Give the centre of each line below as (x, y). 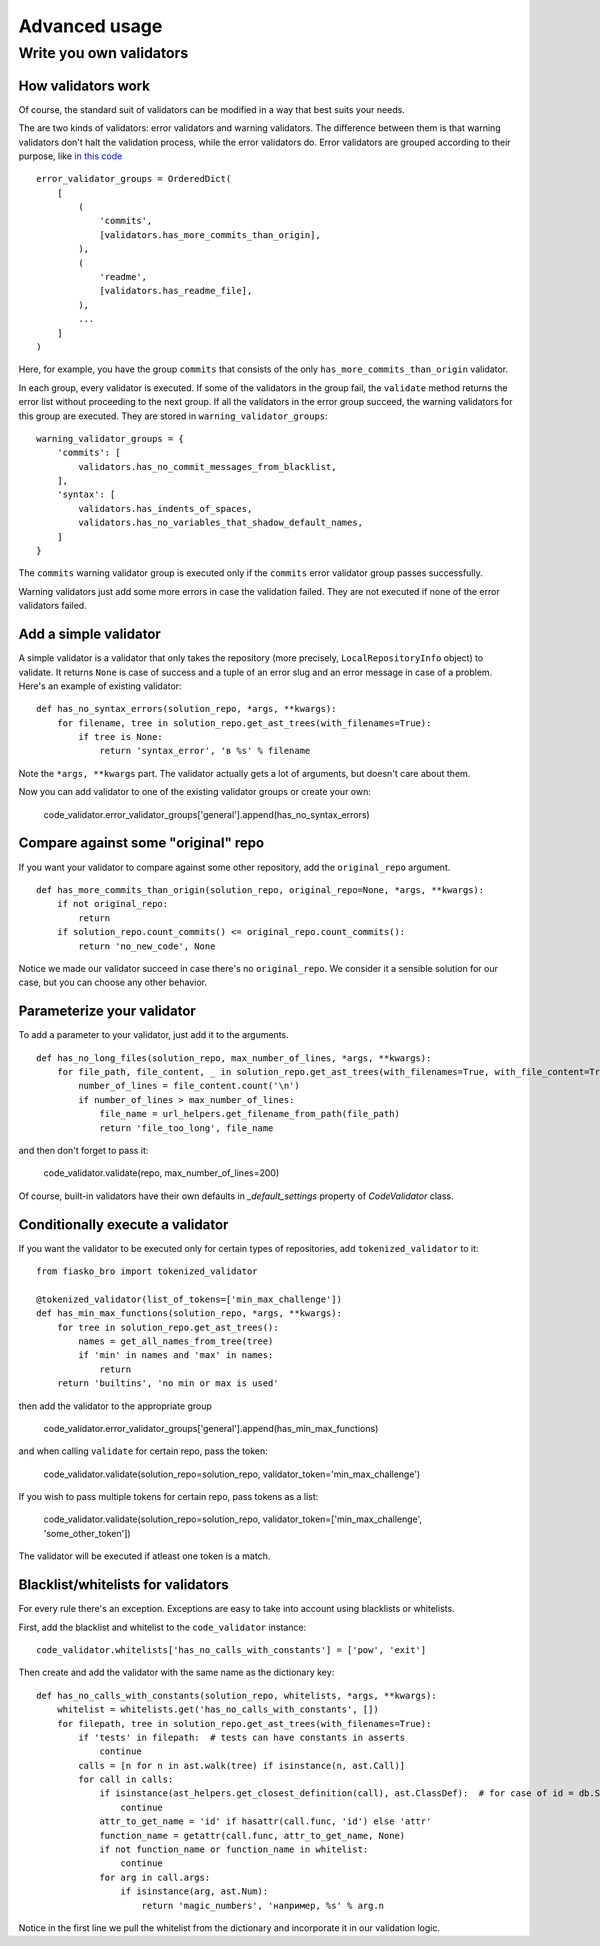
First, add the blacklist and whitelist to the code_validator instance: (162, 1627)
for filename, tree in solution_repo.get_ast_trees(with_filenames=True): (244, 723)
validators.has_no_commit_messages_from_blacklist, (207, 466)
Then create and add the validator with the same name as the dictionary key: (176, 1672)
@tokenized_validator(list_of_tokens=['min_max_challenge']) (189, 1299)
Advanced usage (90, 26)
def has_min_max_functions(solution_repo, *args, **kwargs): (189, 1313)
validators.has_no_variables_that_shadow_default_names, (221, 523)
